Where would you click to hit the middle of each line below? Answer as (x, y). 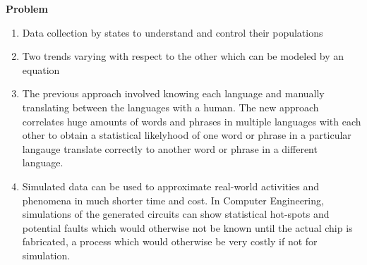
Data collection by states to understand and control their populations (173, 32)
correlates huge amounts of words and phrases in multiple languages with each (192, 121)
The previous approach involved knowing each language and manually (173, 93)
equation (41, 69)
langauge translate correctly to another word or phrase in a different (170, 148)
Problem (27, 8)
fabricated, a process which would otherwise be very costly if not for (170, 241)
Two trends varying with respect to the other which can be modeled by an (183, 56)
